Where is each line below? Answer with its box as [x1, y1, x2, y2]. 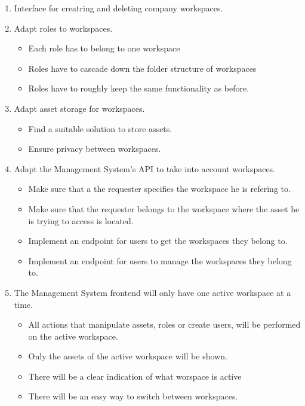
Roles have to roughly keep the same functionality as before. [28, 82, 249, 94]
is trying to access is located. [28, 214, 134, 227]
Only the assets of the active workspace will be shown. [28, 350, 227, 362]
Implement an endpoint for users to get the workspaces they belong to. [28, 234, 288, 247]
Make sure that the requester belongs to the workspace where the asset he [28, 202, 300, 215]
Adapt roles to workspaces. [14, 22, 113, 34]
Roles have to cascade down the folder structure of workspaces [28, 62, 257, 74]
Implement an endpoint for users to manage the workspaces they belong [28, 254, 292, 267]
